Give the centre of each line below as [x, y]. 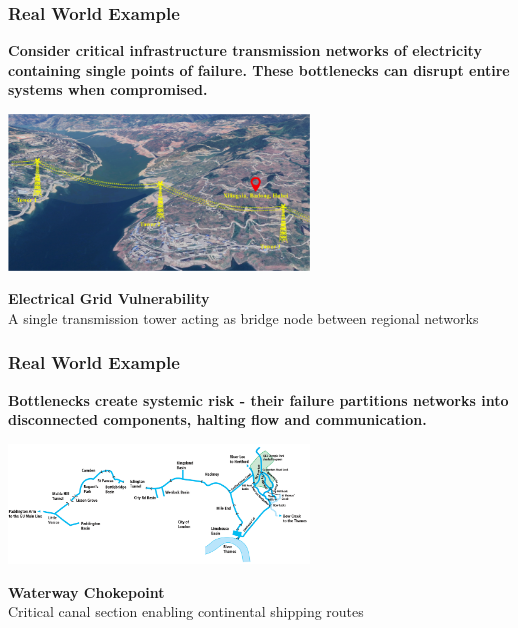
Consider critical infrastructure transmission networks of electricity [245, 50]
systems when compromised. [108, 89]
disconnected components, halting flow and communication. [217, 419]
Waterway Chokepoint [86, 591]
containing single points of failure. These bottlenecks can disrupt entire [259, 69]
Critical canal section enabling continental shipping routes [186, 611]
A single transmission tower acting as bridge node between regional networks [243, 317]
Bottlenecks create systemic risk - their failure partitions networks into [258, 399]
